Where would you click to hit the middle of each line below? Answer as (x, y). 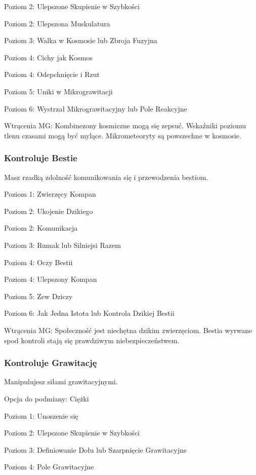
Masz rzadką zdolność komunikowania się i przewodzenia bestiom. (106, 177)
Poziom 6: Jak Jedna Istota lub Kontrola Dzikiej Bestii (89, 313)
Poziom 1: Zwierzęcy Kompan (50, 194)
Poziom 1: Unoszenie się (41, 415)
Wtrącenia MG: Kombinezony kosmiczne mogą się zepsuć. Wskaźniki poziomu (125, 125)
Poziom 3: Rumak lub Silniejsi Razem (62, 245)
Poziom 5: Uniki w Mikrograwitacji (58, 91)
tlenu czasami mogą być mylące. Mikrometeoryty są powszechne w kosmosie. (123, 135)
